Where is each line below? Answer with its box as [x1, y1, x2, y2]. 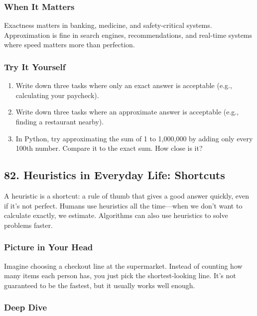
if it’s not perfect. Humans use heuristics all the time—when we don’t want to [4, 200, 243, 211]
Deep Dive [4, 301, 47, 314]
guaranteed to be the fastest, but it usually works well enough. [4, 280, 195, 290]
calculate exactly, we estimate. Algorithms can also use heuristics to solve [4, 210, 228, 220]
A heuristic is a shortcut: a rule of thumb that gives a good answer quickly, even [4, 190, 250, 201]
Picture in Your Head [4, 241, 93, 253]
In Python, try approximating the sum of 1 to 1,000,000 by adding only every [15, 133, 253, 143]
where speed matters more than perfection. [4, 39, 135, 50]
